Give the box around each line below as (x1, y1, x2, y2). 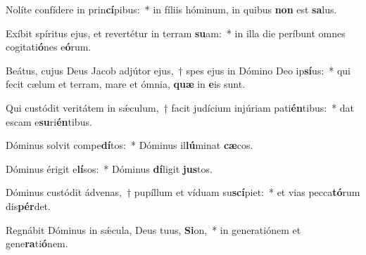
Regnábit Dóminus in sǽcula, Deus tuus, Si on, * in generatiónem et (6, 222, 301, 237)
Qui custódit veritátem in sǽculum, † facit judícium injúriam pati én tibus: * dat (6, 100, 355, 115)
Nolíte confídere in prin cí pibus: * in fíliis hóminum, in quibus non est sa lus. (6, 2, 337, 16)
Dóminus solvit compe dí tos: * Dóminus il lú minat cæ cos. (6, 138, 253, 152)
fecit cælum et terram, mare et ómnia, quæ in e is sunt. (6, 77, 246, 91)
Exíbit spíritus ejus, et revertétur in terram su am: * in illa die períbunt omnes (6, 25, 346, 40)
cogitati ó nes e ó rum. (6, 39, 91, 54)
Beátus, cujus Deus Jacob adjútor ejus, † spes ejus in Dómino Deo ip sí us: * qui (6, 63, 351, 77)
